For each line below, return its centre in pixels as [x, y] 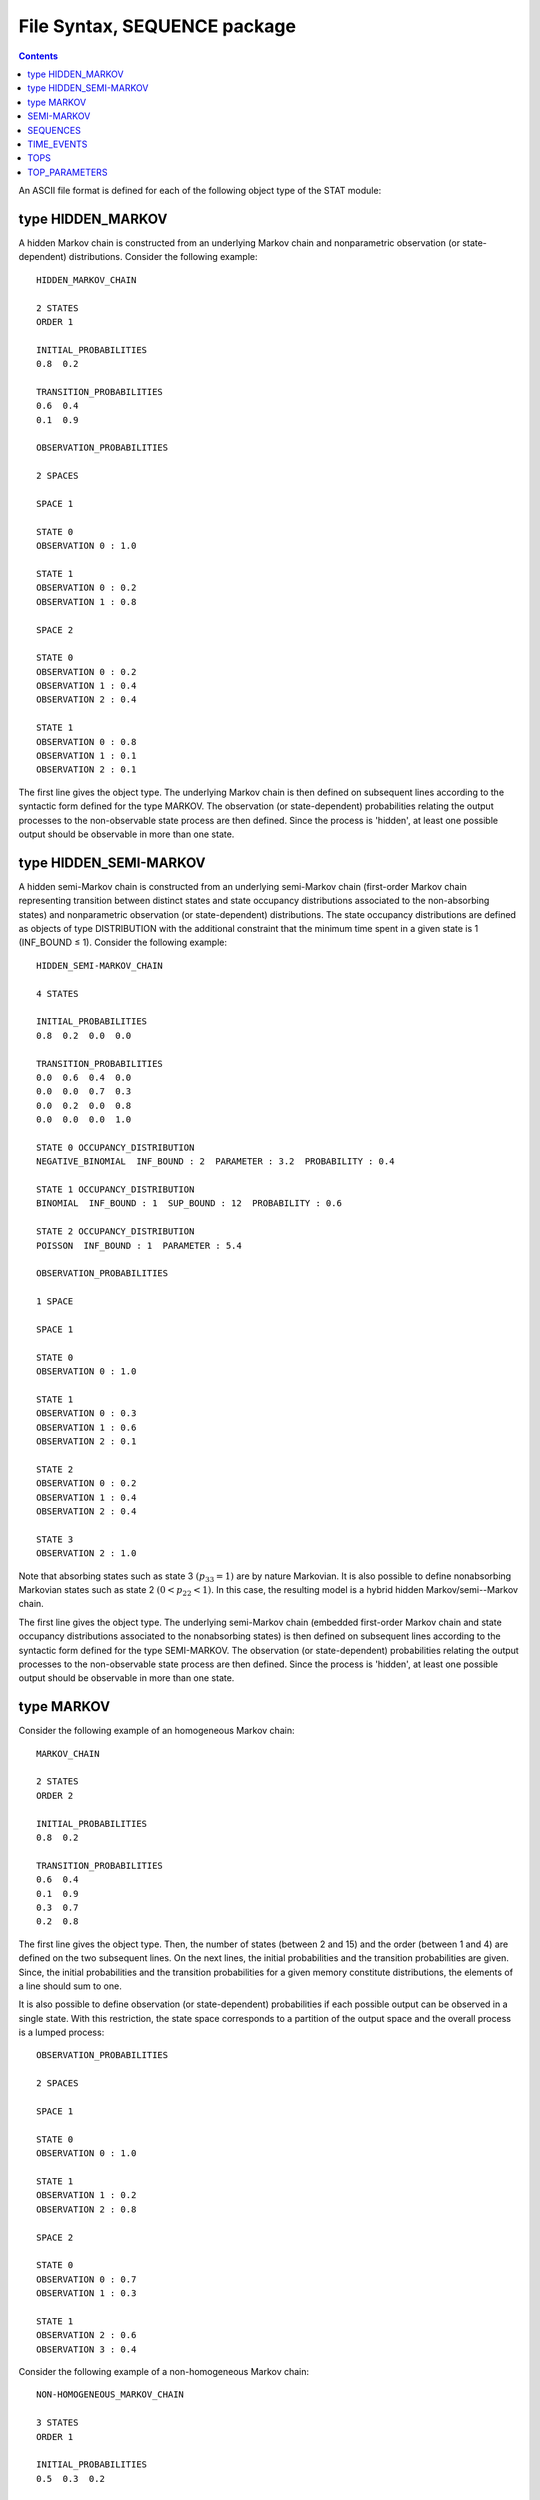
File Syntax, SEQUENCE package [157, 26]
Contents [38, 56]
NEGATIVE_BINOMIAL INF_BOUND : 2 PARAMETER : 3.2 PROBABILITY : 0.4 [215, 1161]
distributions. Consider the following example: [163, 257]
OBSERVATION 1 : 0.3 [86, 2293]
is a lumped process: [61, 2032]
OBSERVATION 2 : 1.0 [86, 1553]
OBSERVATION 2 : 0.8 [86, 2209]
